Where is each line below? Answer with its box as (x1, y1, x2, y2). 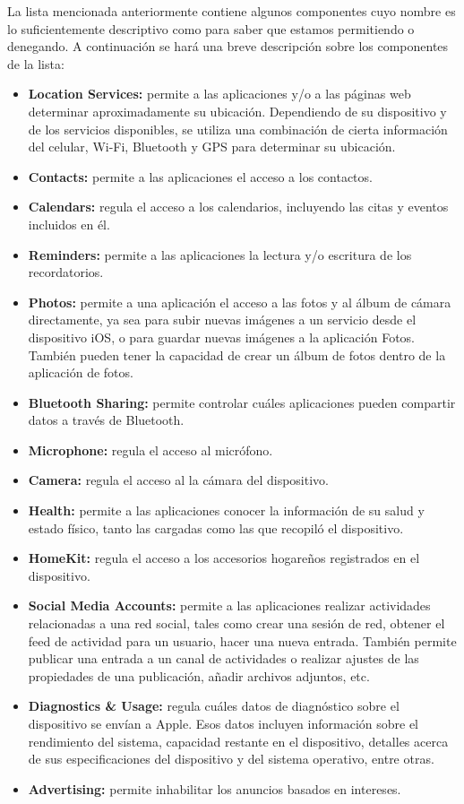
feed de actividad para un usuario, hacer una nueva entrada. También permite (28, 631, 457, 650)
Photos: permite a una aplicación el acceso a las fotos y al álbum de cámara (28, 292, 451, 311)
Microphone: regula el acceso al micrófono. (28, 440, 273, 459)
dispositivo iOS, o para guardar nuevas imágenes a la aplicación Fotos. (28, 327, 416, 346)
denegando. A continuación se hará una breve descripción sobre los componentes (7, 37, 449, 56)
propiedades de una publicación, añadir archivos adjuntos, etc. (28, 666, 370, 685)
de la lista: (7, 54, 64, 73)
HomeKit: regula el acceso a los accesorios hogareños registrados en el (28, 549, 420, 567)
